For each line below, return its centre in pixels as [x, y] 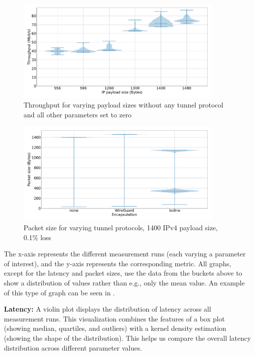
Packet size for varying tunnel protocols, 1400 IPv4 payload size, [121, 227]
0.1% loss [38, 237]
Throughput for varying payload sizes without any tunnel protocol [124, 105]
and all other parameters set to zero [78, 114]
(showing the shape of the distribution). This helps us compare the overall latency [127, 338]
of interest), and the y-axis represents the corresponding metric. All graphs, [118, 263]
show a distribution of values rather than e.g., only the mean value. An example [124, 282]
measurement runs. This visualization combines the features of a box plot [114, 318]
